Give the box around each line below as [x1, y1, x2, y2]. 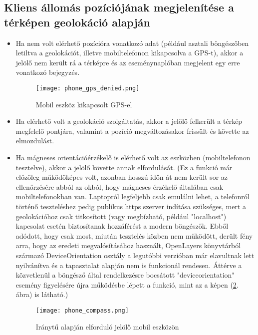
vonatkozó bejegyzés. [15, 67, 80, 77]
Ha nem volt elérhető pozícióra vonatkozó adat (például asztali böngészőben [15, 37, 249, 48]
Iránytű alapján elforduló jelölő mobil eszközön [35, 321, 179, 332]
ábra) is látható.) [15, 289, 68, 300]
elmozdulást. [15, 135, 54, 146]
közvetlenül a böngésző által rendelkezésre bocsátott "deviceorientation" [15, 270, 235, 280]
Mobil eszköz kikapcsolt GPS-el [35, 99, 132, 109]
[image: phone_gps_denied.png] [35, 84, 140, 92]
